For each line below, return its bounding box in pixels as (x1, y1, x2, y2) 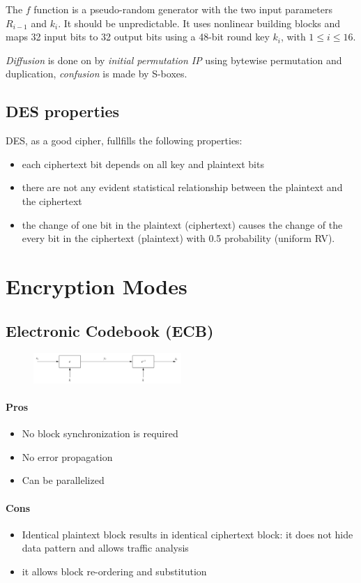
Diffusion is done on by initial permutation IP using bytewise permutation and (6, 52, 342, 67)
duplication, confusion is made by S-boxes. (6, 66, 187, 81)
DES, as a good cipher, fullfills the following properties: (6, 133, 243, 148)
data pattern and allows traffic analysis (22, 540, 189, 555)
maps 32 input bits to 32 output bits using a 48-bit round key (6, 29, 270, 44)
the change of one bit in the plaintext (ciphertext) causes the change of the (22, 217, 343, 232)
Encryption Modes (6, 271, 187, 300)
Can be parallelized (22, 473, 105, 487)
